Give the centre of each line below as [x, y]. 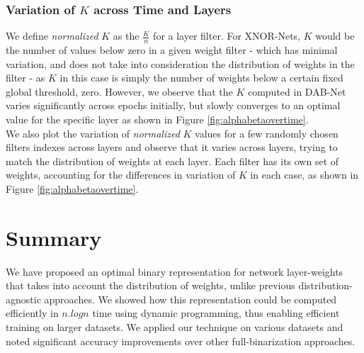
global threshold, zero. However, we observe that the [119, 91]
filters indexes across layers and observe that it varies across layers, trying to [172, 147]
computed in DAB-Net [297, 91]
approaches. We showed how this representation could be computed [190, 299]
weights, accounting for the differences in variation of [121, 175]
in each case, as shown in [305, 175]
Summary [54, 237]
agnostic [23, 299]
